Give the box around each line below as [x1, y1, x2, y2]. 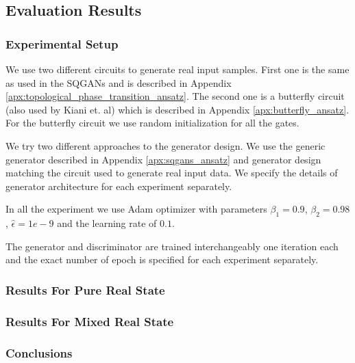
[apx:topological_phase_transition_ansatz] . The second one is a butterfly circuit [5, 89, 345, 103]
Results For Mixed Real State [5, 312, 174, 330]
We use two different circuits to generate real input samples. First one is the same [5, 62, 350, 76]
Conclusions [5, 344, 73, 361]
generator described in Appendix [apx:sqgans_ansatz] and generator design [5, 152, 321, 166]
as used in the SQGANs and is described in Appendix [5, 75, 232, 90]
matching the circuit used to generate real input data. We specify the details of [5, 165, 338, 180]
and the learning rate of [57, 216, 157, 230]
